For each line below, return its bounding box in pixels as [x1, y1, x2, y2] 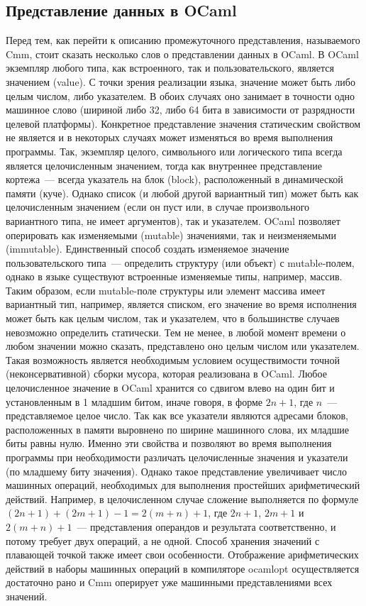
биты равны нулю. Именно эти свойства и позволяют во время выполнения [6, 436, 332, 451]
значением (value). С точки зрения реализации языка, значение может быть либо [6, 74, 355, 89]
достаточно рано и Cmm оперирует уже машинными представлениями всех [6, 575, 333, 590]
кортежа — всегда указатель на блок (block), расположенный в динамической [6, 172, 343, 187]
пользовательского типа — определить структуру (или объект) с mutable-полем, [6, 255, 355, 270]
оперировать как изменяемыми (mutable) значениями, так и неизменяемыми [6, 227, 336, 242]
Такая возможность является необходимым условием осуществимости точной [6, 352, 340, 367]
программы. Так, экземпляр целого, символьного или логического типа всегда [6, 143, 343, 158]
